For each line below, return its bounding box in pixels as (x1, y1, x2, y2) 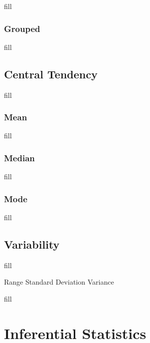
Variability (4, 237, 60, 252)
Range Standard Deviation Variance (4, 277, 114, 287)
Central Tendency (4, 66, 98, 81)
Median (4, 151, 35, 164)
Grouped (4, 22, 40, 34)
